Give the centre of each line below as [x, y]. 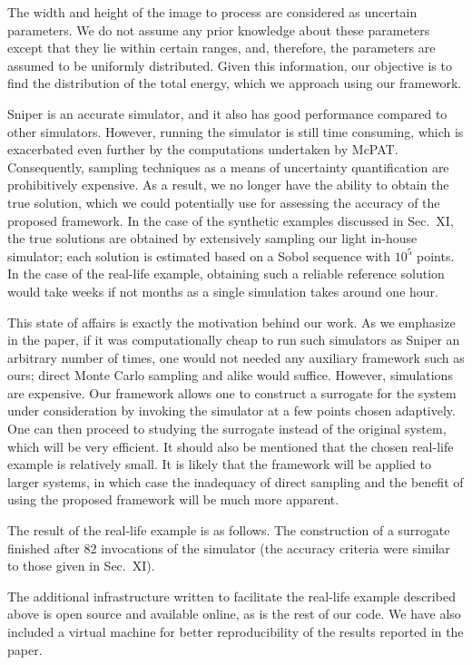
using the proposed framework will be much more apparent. [173, 499]
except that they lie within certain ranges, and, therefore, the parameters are [221, 48]
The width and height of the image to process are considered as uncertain [212, 12]
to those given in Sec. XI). [81, 566]
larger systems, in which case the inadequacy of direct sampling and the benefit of [236, 481]
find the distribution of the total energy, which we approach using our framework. [235, 83]
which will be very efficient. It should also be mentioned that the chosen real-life [231, 446]
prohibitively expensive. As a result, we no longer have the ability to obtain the [228, 185]
